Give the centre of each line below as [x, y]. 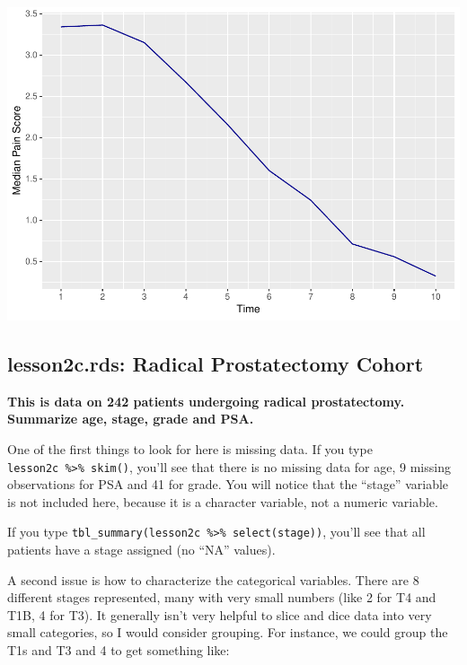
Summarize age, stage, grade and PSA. [131, 419]
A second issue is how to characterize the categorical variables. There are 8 [213, 579]
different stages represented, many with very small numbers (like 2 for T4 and [222, 597]
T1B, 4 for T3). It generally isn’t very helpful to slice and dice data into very [220, 614]
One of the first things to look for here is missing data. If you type [190, 448]
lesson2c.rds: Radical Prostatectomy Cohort [216, 363]
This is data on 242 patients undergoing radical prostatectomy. [206, 401]
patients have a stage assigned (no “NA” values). [141, 549]
